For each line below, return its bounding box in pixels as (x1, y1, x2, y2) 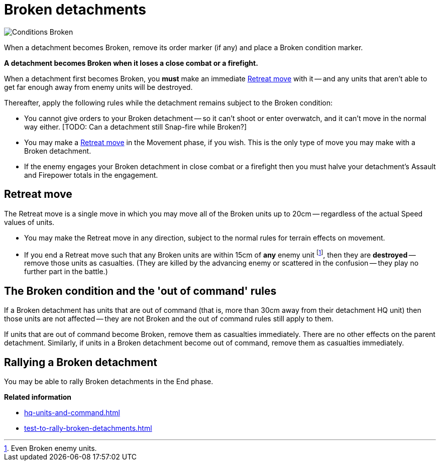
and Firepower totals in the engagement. (24, 170, 158, 179)
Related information (4, 392, 72, 401)
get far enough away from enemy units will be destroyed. (4, 82, 193, 91)
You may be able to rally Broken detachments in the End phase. (4, 377, 213, 386)
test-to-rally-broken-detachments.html (24, 423, 152, 432)
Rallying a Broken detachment (4, 356, 157, 369)
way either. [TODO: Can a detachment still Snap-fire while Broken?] (24, 122, 247, 131)
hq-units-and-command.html (24, 408, 120, 417)
